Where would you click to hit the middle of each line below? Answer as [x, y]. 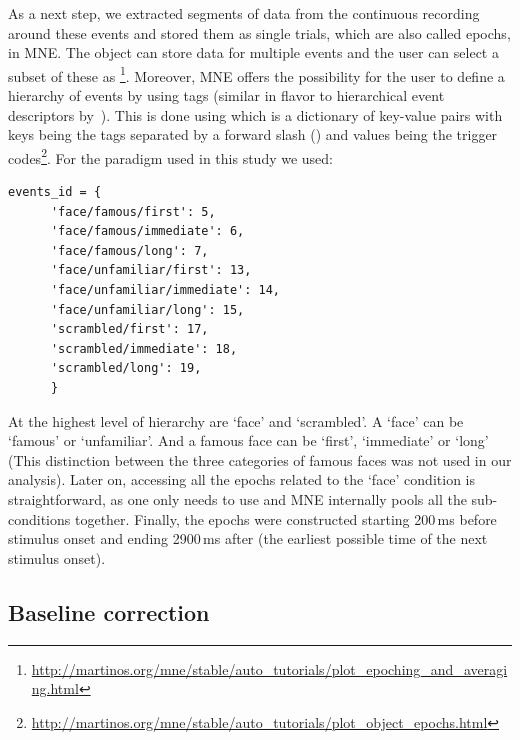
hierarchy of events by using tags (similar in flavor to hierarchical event [226, 95]
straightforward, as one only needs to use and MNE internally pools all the [237, 498]
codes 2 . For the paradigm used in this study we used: [171, 156]
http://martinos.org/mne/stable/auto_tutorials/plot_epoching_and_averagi [269, 668]
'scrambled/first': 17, [129, 329]
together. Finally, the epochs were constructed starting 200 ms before [285, 518]
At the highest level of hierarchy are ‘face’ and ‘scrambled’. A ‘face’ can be [236, 420]
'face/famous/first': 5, [133, 211]
